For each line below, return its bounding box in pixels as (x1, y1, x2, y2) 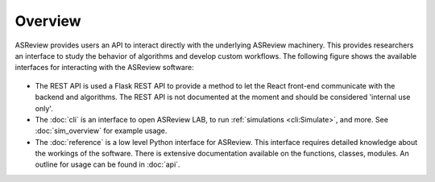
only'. (35, 103, 54, 113)
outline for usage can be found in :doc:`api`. (35, 159, 180, 169)
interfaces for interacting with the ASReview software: (14, 63, 194, 72)
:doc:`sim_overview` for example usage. (35, 126, 168, 136)
